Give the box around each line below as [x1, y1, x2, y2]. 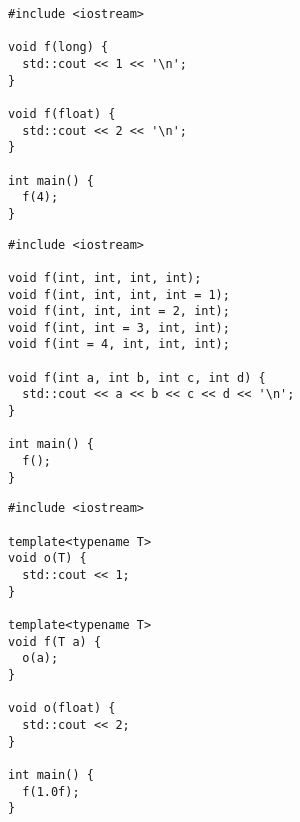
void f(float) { [8, 106, 116, 121]
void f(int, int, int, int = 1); [8, 287, 230, 302]
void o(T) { [8, 551, 87, 566]
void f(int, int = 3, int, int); [8, 320, 230, 335]
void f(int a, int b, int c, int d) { [8, 370, 266, 385]
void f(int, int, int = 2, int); [8, 304, 230, 319]
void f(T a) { [8, 634, 102, 649]
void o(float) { [8, 701, 116, 716]
